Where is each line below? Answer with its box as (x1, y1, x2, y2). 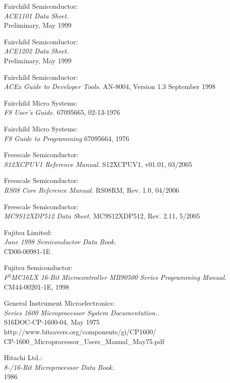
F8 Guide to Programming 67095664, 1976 (4, 133, 130, 143)
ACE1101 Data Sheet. (4, 10, 69, 20)
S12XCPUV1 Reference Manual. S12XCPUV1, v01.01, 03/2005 (4, 159, 192, 169)
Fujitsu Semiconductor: (4, 262, 73, 273)
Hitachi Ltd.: (4, 352, 42, 363)
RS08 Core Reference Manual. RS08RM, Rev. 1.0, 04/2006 (4, 184, 180, 195)
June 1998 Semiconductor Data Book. (4, 237, 116, 247)
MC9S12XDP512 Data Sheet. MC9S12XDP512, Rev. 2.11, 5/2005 (4, 211, 200, 221)
